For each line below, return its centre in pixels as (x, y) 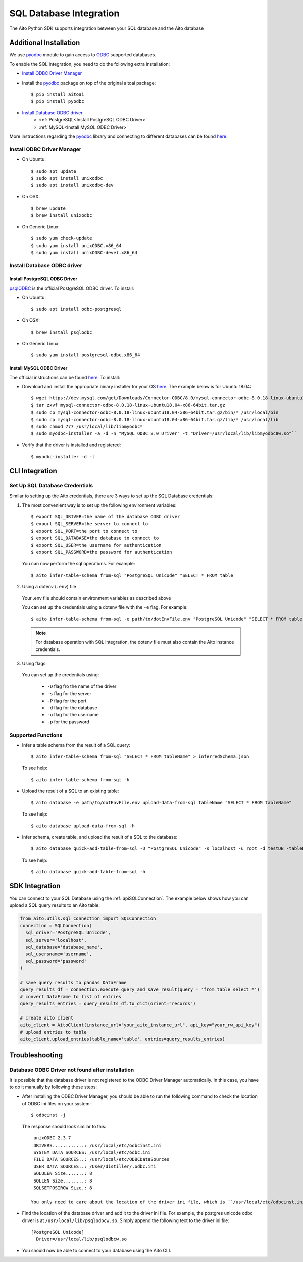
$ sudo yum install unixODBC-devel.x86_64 (84, 253)
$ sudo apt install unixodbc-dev (72, 185)
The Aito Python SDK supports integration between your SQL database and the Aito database (107, 28)
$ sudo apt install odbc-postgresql (76, 309)
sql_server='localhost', (56, 940)
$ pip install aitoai (58, 94)
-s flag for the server (69, 694)
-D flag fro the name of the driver (82, 686)
